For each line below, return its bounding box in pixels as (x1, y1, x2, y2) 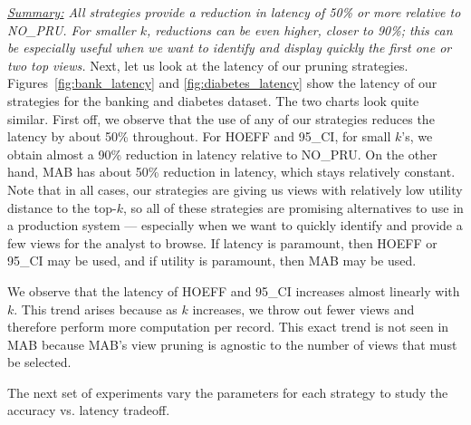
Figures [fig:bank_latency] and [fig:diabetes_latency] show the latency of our (7, 73, 437, 92)
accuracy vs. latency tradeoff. (7, 401, 170, 420)
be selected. (7, 353, 72, 372)
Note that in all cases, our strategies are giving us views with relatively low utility (7, 179, 463, 198)
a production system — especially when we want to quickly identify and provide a (7, 216, 463, 235)
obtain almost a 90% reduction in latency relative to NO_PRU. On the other (7, 144, 437, 163)
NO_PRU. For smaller (7, 20, 136, 39)
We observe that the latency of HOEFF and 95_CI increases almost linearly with (7, 281, 460, 300)
